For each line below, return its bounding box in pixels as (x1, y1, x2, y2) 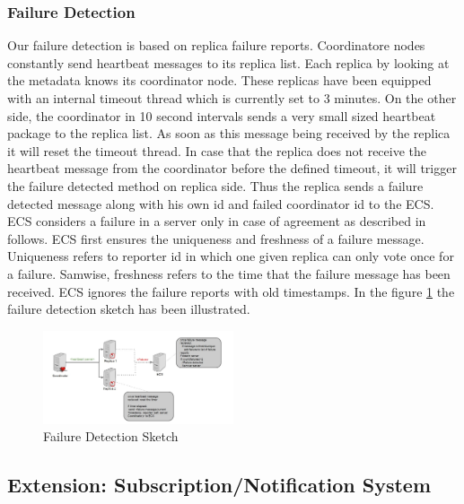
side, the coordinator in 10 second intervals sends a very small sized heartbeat (7, 106, 436, 125)
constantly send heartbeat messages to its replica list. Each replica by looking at (7, 53, 450, 72)
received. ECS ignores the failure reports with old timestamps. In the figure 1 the (7, 282, 455, 300)
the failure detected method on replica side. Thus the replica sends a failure (7, 176, 424, 195)
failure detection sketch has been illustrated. (7, 300, 250, 318)
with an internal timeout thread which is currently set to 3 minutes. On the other (7, 89, 457, 107)
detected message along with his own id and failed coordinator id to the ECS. (7, 194, 434, 213)
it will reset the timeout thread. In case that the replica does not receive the (7, 141, 426, 160)
